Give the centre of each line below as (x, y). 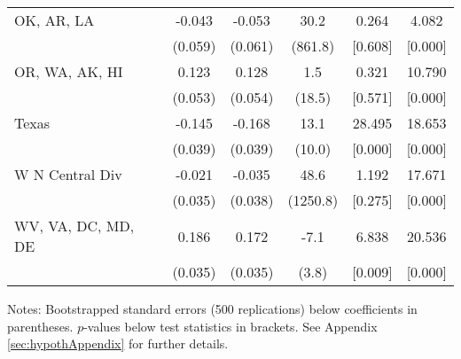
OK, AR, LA (55, 20)
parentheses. (40, 326)
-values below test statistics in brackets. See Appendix (230, 326)
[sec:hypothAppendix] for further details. (118, 343)
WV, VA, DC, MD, (74, 226)
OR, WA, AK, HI (69, 71)
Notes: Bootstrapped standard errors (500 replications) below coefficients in (212, 308)
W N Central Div (68, 174)
